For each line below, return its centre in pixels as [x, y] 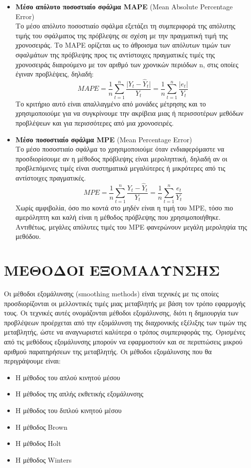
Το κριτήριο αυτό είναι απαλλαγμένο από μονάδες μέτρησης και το [111, 103]
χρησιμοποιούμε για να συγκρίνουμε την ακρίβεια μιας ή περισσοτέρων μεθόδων [129, 113]
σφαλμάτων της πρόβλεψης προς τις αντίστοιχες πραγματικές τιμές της [115, 54]
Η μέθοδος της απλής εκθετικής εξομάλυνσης [79, 394]
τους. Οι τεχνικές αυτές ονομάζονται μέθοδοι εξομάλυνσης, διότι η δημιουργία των [121, 313]
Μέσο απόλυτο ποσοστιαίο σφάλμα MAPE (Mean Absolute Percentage [124, 6]
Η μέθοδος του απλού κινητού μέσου [68, 377]
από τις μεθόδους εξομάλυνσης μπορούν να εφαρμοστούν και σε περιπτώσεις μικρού [123, 341]
